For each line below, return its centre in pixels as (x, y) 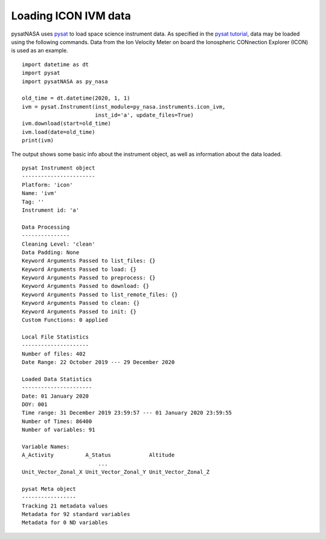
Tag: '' (33, 202)
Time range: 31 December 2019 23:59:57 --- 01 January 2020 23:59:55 (127, 413)
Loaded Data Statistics (57, 379)
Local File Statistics (56, 337)
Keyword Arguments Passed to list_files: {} (89, 261)
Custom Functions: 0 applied (65, 320)
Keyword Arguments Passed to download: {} (86, 286)
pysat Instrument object (59, 168)
